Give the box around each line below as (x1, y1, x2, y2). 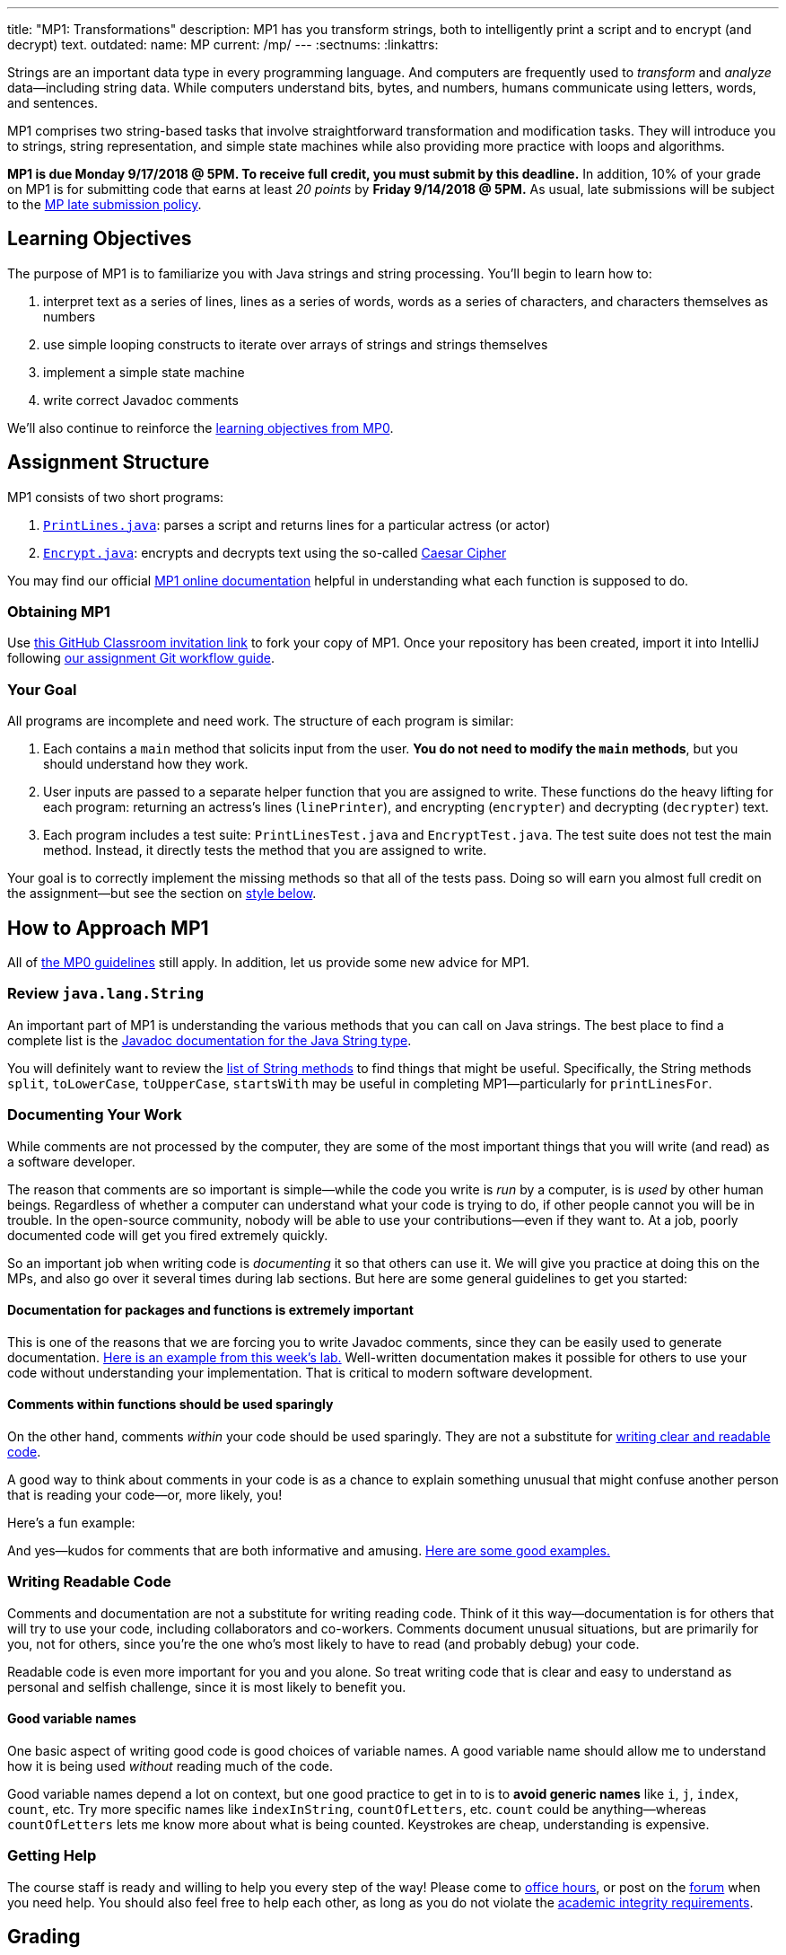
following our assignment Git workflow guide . (7, 650, 275, 666)
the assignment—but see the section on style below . (7, 885, 317, 902)
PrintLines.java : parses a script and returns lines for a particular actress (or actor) (43, 516, 551, 533)
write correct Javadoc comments (43, 392, 239, 408)
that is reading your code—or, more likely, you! (7, 1486, 283, 1502)
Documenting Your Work (7, 1105, 182, 1124)
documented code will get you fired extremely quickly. (7, 1227, 328, 1243)
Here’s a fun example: (7, 1514, 135, 1530)
